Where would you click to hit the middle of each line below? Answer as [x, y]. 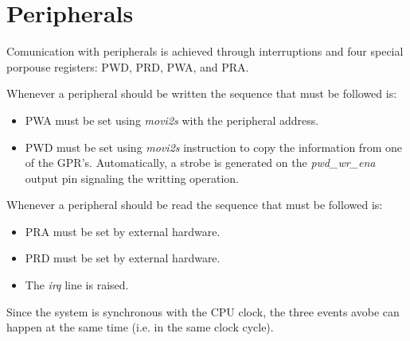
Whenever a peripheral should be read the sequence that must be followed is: [195, 205]
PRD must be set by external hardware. [123, 258]
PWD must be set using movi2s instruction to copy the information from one [213, 147]
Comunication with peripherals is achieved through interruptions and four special [205, 51]
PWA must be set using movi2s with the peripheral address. [172, 120]
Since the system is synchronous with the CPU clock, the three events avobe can [203, 311]
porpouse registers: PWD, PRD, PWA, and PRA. [128, 66]
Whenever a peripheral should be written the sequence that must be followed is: [202, 93]
